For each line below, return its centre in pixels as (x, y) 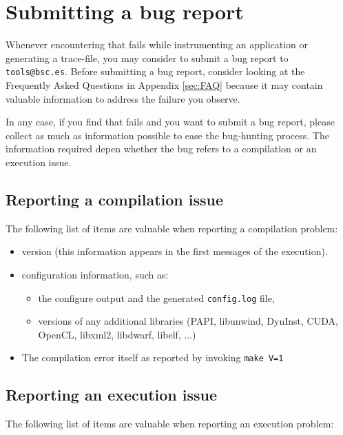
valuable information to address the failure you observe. (123, 98)
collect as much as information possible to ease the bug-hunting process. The (167, 135)
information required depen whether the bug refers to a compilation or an (161, 149)
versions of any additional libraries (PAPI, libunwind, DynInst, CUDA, (188, 321)
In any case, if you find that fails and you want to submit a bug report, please (170, 122)
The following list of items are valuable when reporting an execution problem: (170, 424)
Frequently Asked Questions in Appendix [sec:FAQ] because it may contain (164, 84)
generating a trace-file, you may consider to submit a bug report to (147, 58)
